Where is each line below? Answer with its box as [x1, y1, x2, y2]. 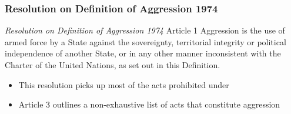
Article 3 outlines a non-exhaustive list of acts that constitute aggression [18, 98, 280, 110]
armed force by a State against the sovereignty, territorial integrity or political [5, 35, 286, 48]
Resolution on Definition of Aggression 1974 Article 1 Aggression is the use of [5, 24, 285, 36]
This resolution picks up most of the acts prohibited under [18, 78, 229, 90]
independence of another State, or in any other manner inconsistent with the [5, 47, 281, 59]
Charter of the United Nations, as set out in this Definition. [5, 59, 220, 71]
